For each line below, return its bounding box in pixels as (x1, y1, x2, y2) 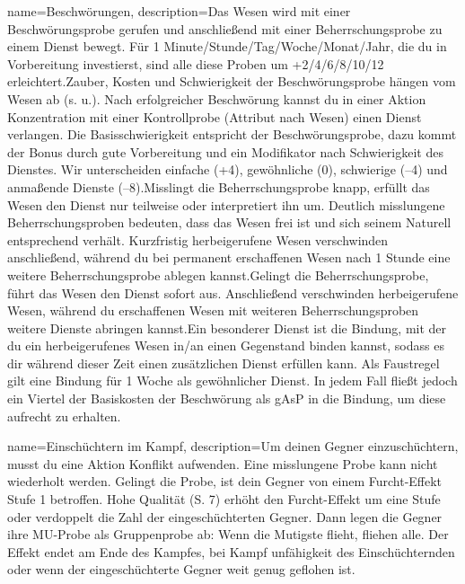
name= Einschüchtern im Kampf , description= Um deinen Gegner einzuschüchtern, (7, 437, 459, 456)
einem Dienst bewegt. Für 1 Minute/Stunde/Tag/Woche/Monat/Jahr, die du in (7, 37, 447, 56)
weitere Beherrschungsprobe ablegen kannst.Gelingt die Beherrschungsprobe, (7, 265, 429, 284)
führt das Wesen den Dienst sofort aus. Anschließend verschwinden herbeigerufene (7, 283, 459, 302)
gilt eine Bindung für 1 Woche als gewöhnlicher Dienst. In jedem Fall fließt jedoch (7, 371, 458, 390)
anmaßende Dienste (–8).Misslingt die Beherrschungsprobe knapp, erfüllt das (7, 177, 430, 196)
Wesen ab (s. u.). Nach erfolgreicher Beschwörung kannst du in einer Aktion (7, 89, 426, 108)
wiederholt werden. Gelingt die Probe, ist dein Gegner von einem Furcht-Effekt (7, 472, 443, 491)
